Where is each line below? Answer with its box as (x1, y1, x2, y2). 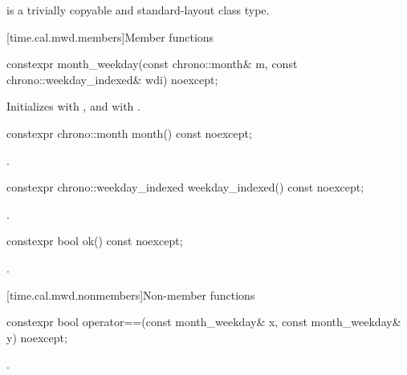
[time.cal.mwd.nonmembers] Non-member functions (6, 286, 255, 303)
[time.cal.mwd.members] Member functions (6, 28, 214, 45)
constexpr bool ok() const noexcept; (6, 232, 183, 249)
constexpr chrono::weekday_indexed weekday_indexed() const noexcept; (6, 179, 364, 196)
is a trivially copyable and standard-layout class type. (6, 2, 270, 18)
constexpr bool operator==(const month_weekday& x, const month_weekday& (6, 313, 401, 330)
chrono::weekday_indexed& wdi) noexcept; (6, 71, 218, 87)
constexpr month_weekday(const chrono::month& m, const (6, 55, 298, 72)
